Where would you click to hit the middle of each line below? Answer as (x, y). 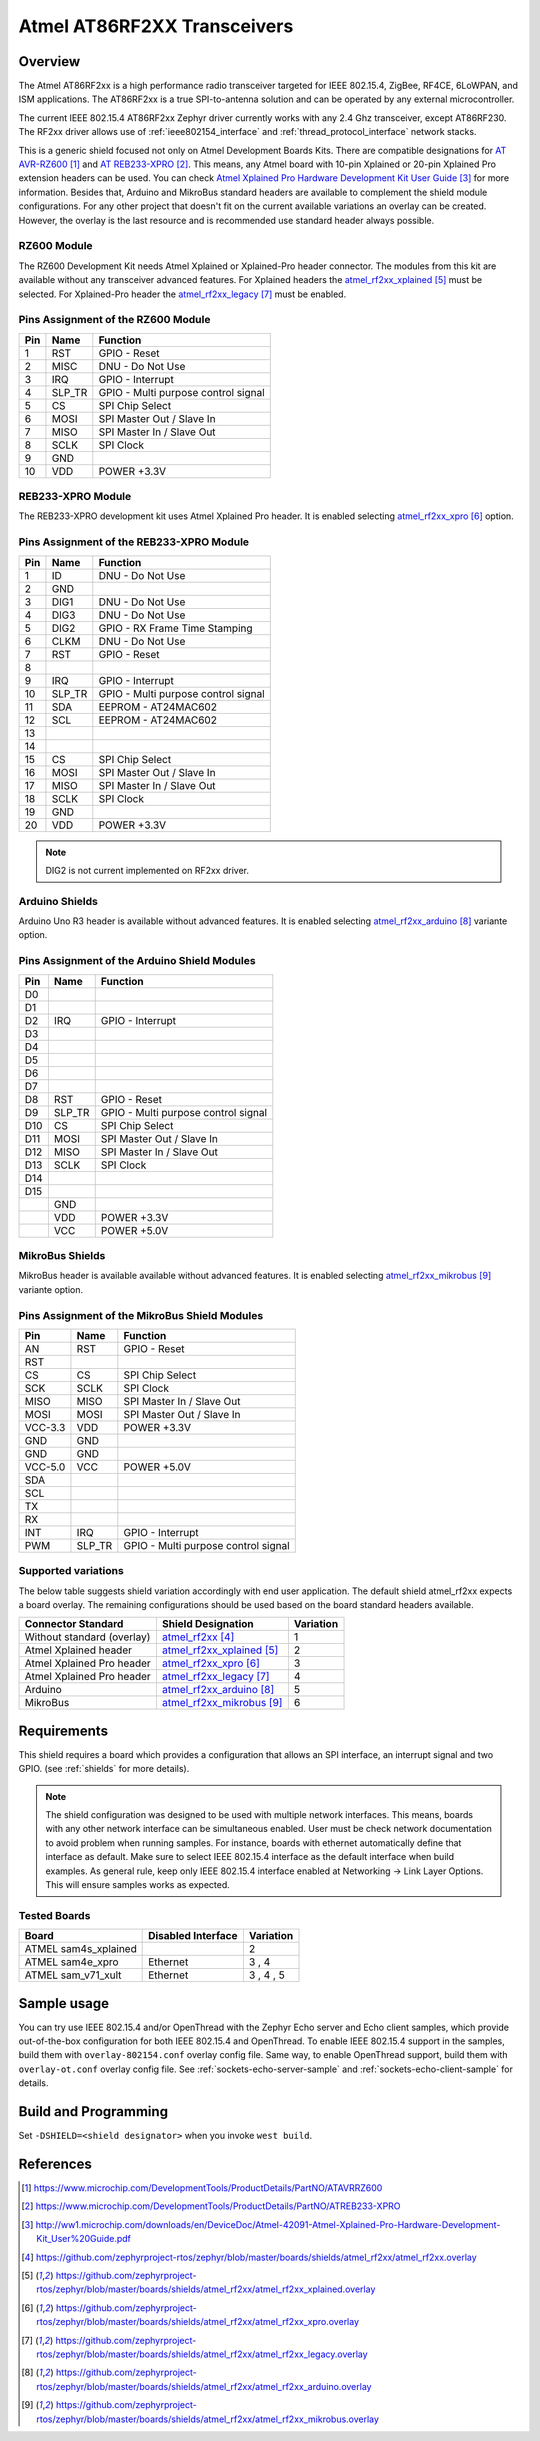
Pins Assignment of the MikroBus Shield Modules (141, 1315)
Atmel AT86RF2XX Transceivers (156, 26)
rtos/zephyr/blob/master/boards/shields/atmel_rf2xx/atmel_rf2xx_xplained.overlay (206, 2289)
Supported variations (71, 1571)
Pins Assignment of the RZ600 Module (114, 320)
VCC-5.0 (45, 1467)
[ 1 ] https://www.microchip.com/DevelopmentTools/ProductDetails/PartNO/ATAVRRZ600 (202, 2188)
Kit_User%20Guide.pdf (84, 2239)
